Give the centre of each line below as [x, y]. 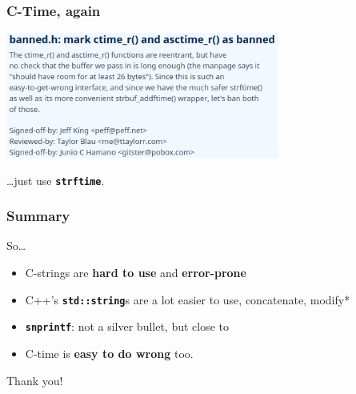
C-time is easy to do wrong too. [109, 353]
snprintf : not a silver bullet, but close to [127, 326]
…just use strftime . [56, 180]
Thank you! [35, 380]
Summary [38, 216]
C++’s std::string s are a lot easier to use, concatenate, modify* [188, 299]
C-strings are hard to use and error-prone [136, 273]
